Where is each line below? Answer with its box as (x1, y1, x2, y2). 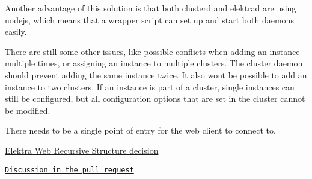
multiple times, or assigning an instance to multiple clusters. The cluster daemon (5, 57, 303, 69)
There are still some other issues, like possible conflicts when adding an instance (5, 45, 300, 57)
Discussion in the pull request (5, 165, 134, 174)
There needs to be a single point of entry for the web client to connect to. (5, 124, 276, 136)
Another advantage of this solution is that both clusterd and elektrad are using (5, 2, 296, 14)
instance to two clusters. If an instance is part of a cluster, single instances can (5, 80, 295, 93)
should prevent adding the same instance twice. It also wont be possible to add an (5, 68, 307, 81)
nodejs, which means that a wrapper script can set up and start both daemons (5, 13, 294, 26)
